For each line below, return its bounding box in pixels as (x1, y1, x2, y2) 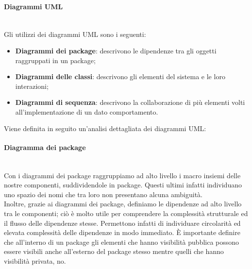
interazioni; (15, 81, 49, 91)
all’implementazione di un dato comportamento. (15, 106, 158, 117)
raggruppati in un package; (15, 55, 96, 65)
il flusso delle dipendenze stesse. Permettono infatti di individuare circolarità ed (4, 218, 241, 228)
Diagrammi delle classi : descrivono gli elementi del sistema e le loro (15, 71, 225, 82)
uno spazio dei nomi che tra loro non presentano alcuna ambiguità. (4, 189, 203, 199)
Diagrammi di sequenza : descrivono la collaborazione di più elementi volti (15, 97, 245, 107)
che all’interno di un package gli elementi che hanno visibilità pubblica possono (4, 236, 239, 247)
